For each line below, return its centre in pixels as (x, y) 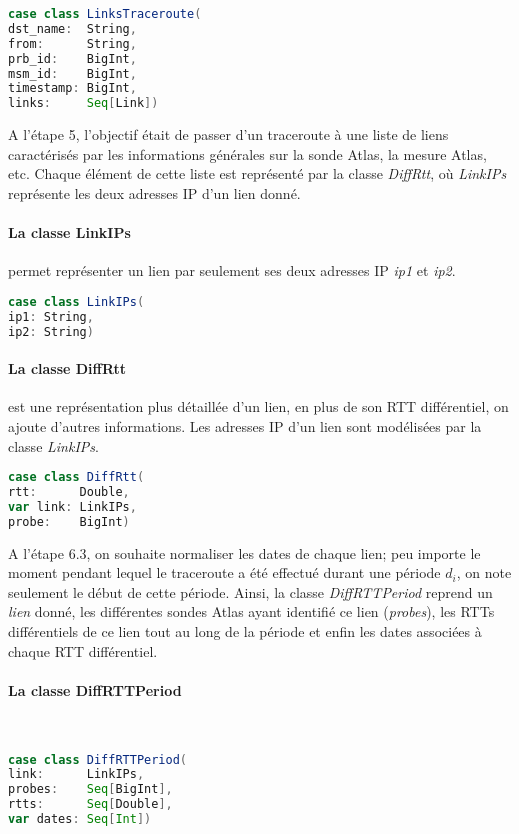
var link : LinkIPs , (72, 506)
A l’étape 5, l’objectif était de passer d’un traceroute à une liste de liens (228, 134)
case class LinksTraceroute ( (105, 14)
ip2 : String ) (51, 331)
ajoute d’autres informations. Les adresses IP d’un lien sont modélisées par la (245, 425)
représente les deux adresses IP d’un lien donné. (154, 192)
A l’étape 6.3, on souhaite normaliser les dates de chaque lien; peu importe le (244, 552)
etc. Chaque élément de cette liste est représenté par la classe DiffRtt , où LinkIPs (257, 173)
